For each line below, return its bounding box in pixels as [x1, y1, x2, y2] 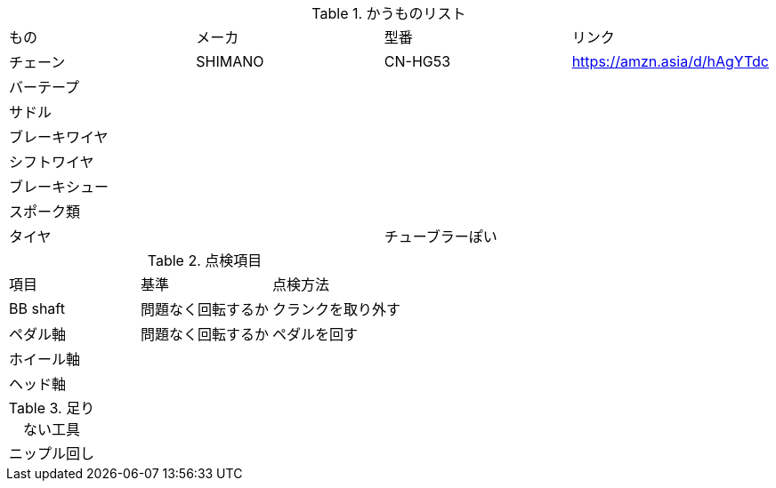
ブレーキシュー [9, 178, 109, 196]
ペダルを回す [272, 325, 359, 343]
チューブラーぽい [384, 228, 497, 245]
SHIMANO [196, 52, 264, 70]
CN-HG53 [384, 52, 451, 70]
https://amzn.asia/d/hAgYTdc [571, 52, 769, 70]
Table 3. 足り [8, 399, 95, 417]
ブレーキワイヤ [9, 128, 109, 146]
